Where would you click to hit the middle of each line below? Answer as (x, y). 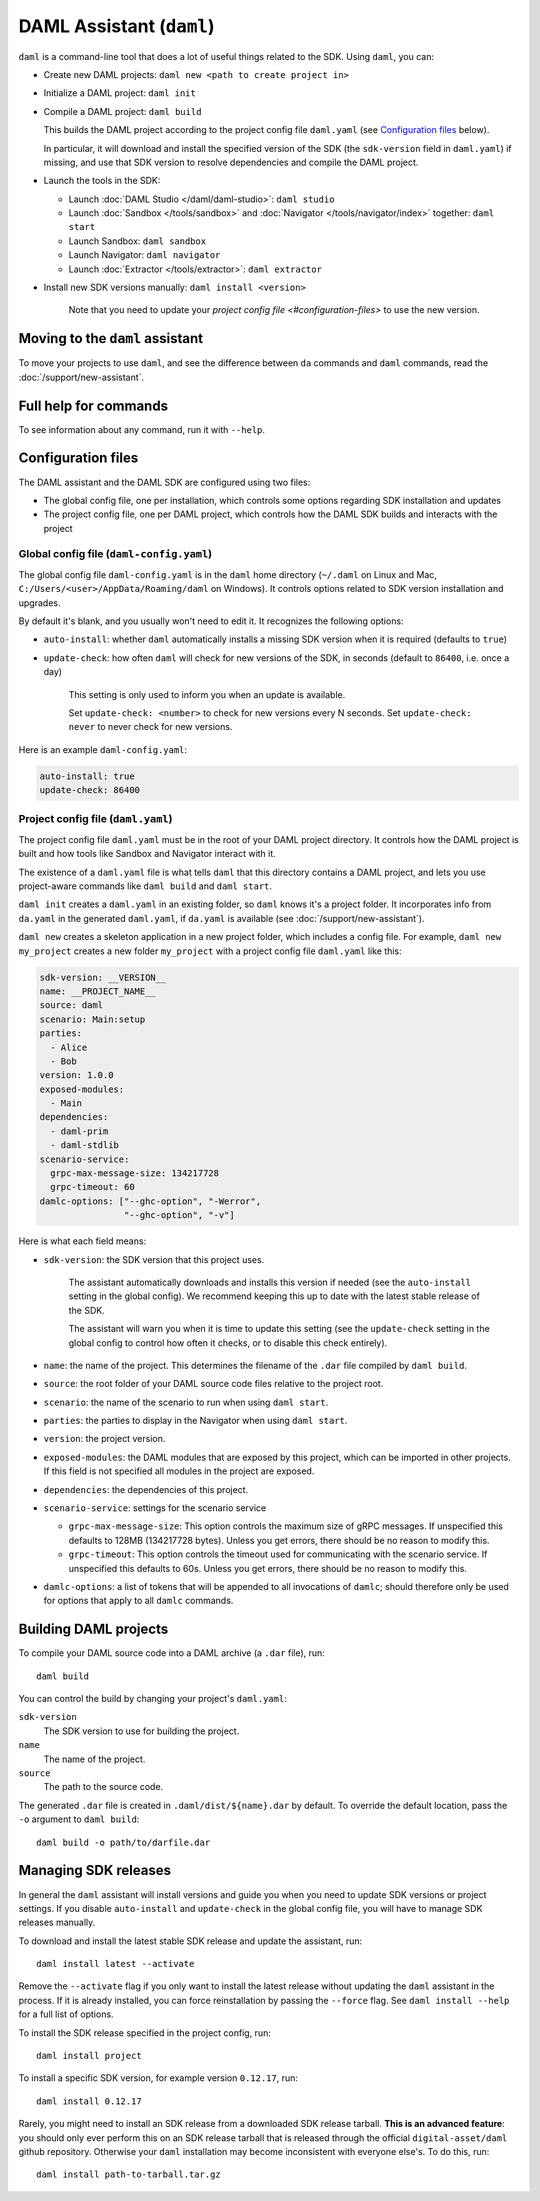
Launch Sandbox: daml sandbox (137, 241)
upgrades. (39, 602)
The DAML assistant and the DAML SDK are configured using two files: (164, 482)
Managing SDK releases (95, 1870)
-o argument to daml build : (79, 1819)
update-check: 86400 (89, 790)
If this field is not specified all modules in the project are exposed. (179, 1471)
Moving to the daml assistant (111, 338)
